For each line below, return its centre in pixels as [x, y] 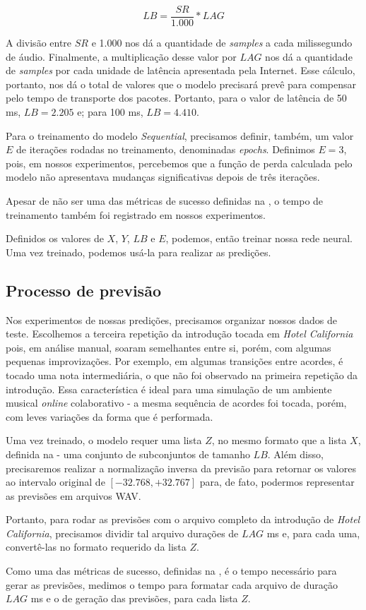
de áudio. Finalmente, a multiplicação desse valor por [121, 56]
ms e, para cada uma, [313, 533]
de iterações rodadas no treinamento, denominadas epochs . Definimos [166, 149]
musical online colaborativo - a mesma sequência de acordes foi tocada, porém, [176, 403]
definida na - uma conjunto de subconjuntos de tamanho [128, 454]
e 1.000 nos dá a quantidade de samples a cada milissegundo [222, 43]
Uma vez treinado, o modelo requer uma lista [104, 440]
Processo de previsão [83, 290]
